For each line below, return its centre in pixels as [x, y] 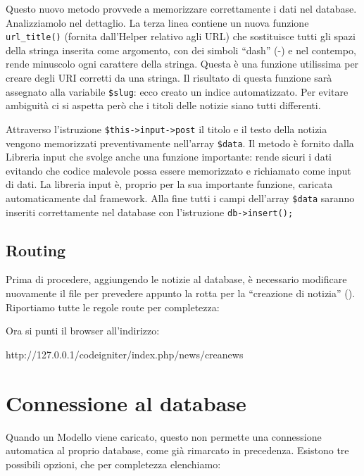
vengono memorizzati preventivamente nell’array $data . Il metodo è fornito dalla [180, 143]
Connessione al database [126, 402]
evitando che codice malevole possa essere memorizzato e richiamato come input [178, 170]
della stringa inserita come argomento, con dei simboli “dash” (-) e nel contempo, [181, 50]
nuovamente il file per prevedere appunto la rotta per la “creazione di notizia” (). [181, 293]
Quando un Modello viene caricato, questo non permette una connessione [164, 436]
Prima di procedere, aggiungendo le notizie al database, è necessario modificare [176, 279]
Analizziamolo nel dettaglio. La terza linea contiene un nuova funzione [157, 22]
